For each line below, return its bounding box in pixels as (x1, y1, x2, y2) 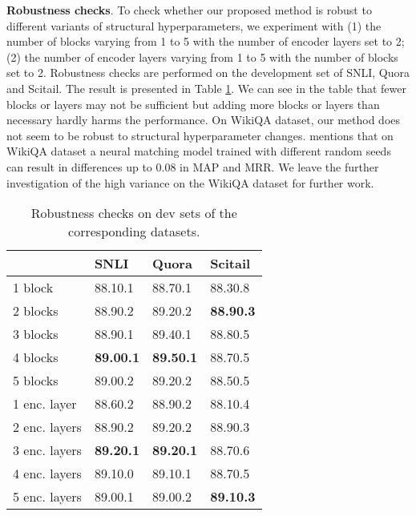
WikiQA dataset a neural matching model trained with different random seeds (6, 143, 391, 159)
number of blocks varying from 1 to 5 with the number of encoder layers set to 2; (6, 33, 405, 50)
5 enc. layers (13, 487, 82, 506)
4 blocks (13, 348, 59, 367)
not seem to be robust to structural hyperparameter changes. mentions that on (6, 127, 394, 143)
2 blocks (13, 301, 59, 320)
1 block (13, 278, 54, 297)
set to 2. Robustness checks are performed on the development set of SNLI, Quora (6, 64, 410, 81)
